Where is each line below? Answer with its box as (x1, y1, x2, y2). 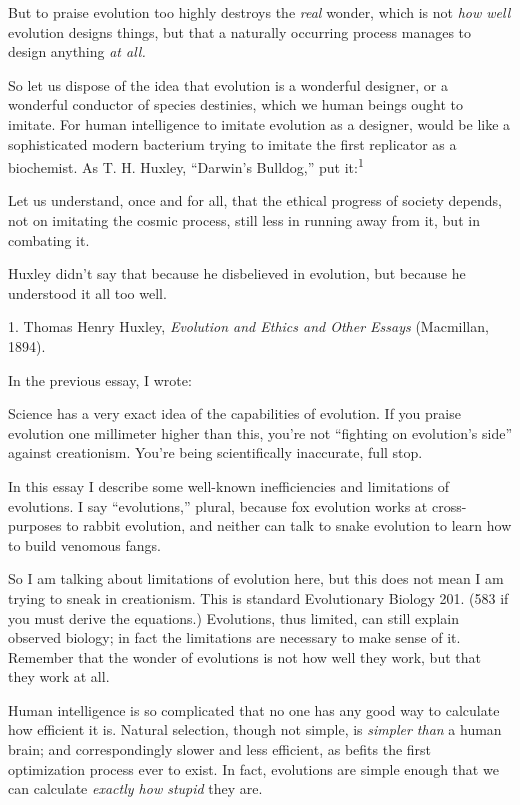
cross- (431, 495, 467, 516)
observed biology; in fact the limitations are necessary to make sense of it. (8, 627, 461, 648)
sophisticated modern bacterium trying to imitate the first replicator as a (8, 133, 457, 154)
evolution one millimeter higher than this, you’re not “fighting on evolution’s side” (8, 422, 512, 443)
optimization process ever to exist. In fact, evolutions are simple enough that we (8, 758, 499, 779)
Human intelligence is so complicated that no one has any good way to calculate (8, 699, 500, 720)
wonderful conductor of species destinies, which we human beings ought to (8, 94, 464, 115)
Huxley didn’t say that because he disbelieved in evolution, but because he (8, 263, 466, 284)
